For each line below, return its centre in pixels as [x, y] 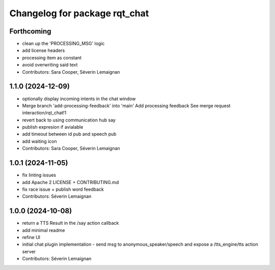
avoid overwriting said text [50, 65]
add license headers [44, 50]
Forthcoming [30, 31]
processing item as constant [52, 57]
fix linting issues [39, 175]
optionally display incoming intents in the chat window [79, 99]
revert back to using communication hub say [69, 120]
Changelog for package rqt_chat [79, 13]
